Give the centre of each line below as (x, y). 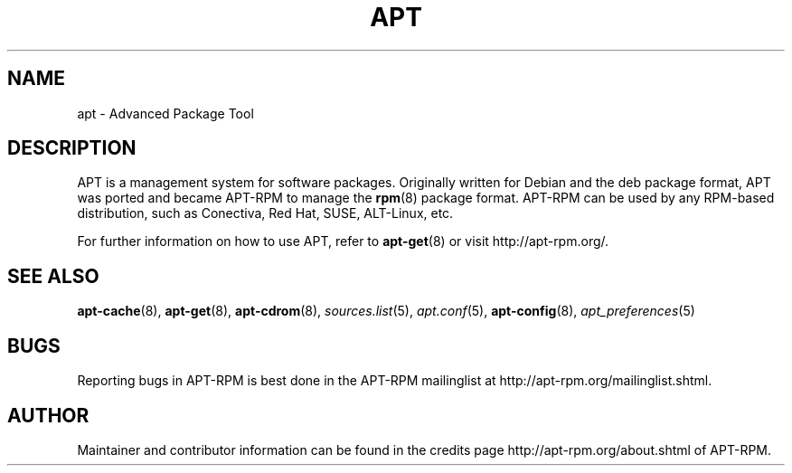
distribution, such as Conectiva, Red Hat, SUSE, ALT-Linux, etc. (265, 213)
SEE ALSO (53, 276)
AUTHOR (48, 415)
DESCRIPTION (72, 148)
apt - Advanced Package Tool (165, 113)
